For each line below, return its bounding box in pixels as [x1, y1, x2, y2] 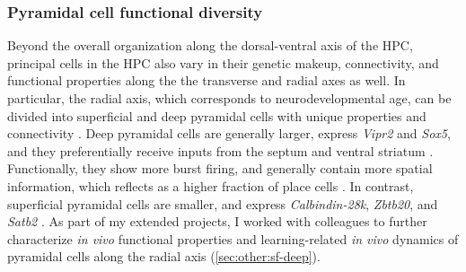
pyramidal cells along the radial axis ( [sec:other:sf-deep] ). [7, 247, 321, 266]
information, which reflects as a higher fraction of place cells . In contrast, [7, 176, 414, 195]
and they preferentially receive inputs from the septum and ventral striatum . [7, 141, 434, 160]
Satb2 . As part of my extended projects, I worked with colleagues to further [7, 212, 427, 231]
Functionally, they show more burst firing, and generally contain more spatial [7, 159, 433, 178]
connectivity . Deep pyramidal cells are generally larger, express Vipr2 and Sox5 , [7, 124, 451, 143]
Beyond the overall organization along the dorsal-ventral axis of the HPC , [7, 36, 413, 55]
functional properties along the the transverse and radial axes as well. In [7, 71, 406, 90]
